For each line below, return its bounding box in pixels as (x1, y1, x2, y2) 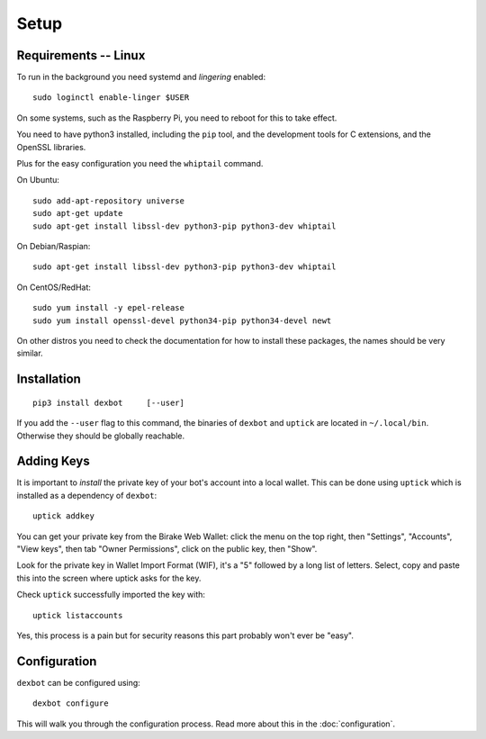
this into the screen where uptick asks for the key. (16, 572, 202, 583)
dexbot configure (32, 698, 109, 708)
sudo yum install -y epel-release (32, 302, 184, 313)
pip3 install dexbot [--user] (32, 397, 184, 408)
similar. (16, 347, 44, 359)
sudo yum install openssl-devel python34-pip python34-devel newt (32, 315, 332, 326)
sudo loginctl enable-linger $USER (32, 93, 190, 103)
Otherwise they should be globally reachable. (16, 430, 185, 441)
